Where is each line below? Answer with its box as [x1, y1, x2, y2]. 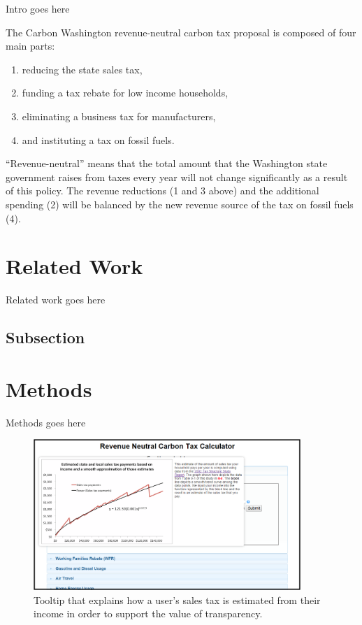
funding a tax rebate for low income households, [22, 85, 229, 100]
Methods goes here [6, 415, 86, 429]
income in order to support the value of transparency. [34, 606, 263, 621]
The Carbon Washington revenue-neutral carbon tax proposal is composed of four [6, 24, 356, 39]
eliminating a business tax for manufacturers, [22, 108, 216, 123]
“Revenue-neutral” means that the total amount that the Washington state [6, 156, 328, 171]
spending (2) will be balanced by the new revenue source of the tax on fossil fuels [6, 196, 354, 211]
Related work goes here [6, 292, 106, 307]
